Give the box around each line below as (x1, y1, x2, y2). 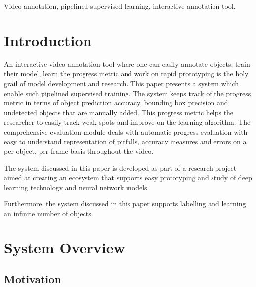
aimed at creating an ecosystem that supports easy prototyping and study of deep (4, 172, 252, 183)
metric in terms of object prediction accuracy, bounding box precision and (4, 97, 228, 108)
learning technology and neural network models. (4, 182, 149, 192)
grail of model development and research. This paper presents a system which (4, 78, 239, 88)
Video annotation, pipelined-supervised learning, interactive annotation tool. (4, 1, 236, 11)
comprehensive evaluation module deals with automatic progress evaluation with (4, 126, 248, 137)
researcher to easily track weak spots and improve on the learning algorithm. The (4, 117, 251, 127)
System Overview (4, 237, 125, 257)
